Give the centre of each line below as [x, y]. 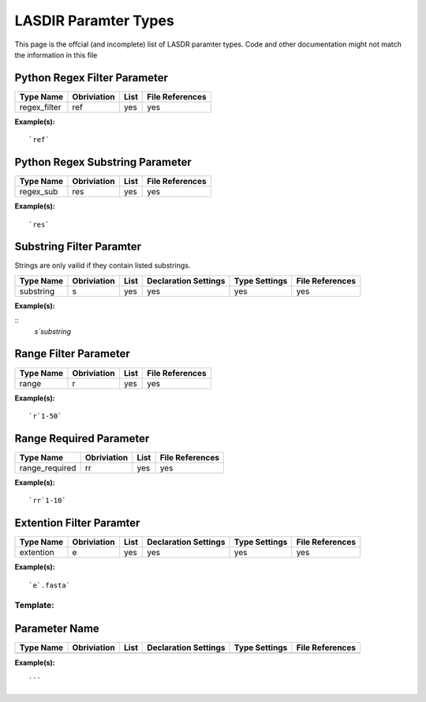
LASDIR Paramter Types [95, 21]
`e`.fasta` [50, 585]
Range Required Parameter [82, 438]
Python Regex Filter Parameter [92, 78]
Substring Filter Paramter [78, 247]
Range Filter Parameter [72, 354]
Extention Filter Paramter [77, 523]
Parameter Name [57, 628]
